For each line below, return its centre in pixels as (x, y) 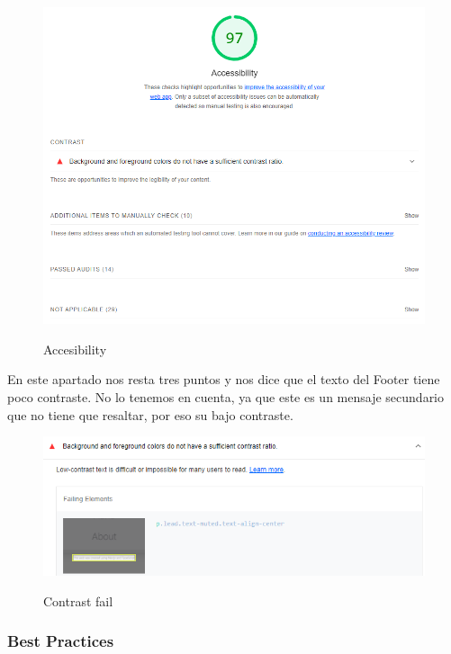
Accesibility (75, 349)
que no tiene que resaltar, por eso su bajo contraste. (150, 414)
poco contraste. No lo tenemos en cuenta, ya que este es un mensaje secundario (226, 397)
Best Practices (61, 641)
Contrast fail (78, 600)
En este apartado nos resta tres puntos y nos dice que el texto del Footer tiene (224, 379)
